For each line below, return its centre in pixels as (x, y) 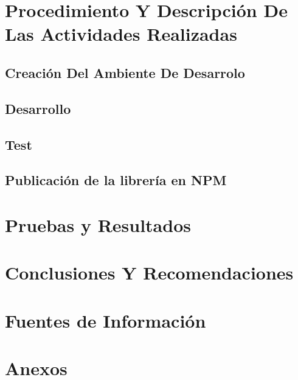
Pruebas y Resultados (98, 224)
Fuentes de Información (106, 320)
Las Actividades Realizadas (121, 34)
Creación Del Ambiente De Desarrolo (125, 72)
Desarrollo (38, 108)
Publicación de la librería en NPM (116, 180)
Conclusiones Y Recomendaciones (149, 273)
